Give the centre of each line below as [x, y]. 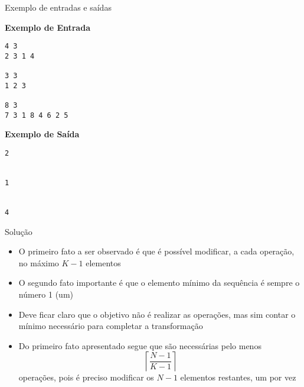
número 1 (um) [46, 294]
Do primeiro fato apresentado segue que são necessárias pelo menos [140, 345]
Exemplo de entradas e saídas [58, 7]
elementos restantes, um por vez [238, 377]
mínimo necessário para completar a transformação [111, 326]
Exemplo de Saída [42, 134]
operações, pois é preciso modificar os [86, 377]
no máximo [39, 262]
